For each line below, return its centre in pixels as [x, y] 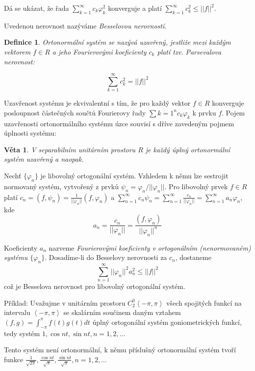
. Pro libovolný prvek [196, 186]
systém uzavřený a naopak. [44, 159]
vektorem [17, 51]
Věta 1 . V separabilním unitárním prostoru [70, 149]
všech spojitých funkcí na [204, 302]
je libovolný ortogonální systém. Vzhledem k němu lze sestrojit [134, 176]
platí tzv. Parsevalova [189, 51]
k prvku [204, 112]
